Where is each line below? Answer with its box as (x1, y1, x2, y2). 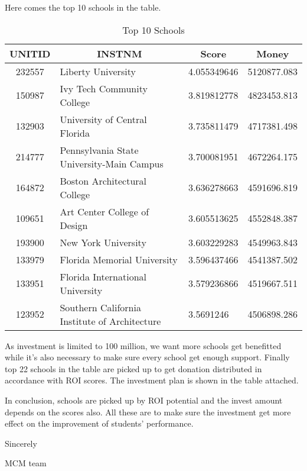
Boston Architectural (60, 173, 147, 188)
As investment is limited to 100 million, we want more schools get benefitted (5, 339, 282, 351)
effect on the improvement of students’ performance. (5, 417, 194, 430)
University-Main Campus (60, 156, 164, 170)
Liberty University (60, 64, 136, 78)
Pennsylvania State (60, 143, 139, 157)
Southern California (60, 300, 141, 314)
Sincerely (5, 437, 37, 449)
